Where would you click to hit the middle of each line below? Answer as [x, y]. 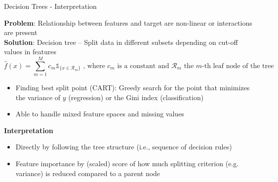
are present [21, 32]
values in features [30, 52]
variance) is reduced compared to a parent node [88, 173]
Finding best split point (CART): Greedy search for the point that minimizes [133, 88]
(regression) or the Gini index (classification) [136, 97]
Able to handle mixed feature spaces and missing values [100, 114]
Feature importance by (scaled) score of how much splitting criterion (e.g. [127, 164]
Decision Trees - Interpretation [50, 6]
